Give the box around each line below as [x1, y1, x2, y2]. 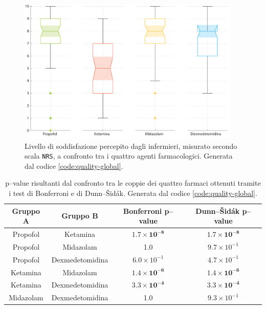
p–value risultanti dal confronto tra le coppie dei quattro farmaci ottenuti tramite [5, 178, 261, 188]
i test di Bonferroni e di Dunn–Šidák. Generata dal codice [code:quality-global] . [9, 188, 257, 198]
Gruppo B [61, 210, 98, 221]
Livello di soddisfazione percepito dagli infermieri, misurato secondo [25, 140, 237, 151]
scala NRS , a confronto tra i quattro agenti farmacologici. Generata [25, 150, 233, 161]
